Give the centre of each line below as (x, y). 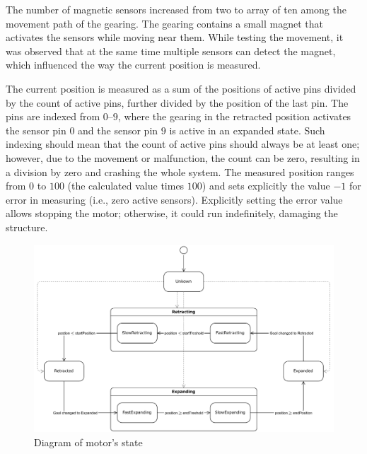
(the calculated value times (126, 186)
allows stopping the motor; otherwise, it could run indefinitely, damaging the (172, 213)
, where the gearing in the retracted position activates (234, 116)
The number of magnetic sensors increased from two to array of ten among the (176, 9)
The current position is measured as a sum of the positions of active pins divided (181, 88)
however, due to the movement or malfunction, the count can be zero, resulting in (183, 157)
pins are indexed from (53, 116)
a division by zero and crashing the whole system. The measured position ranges (180, 171)
